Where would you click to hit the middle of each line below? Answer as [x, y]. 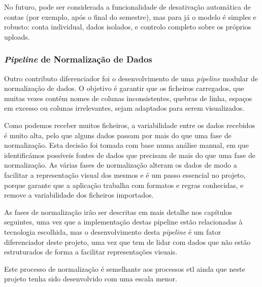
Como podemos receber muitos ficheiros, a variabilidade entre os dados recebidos [130, 125]
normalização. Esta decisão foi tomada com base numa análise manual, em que [126, 145]
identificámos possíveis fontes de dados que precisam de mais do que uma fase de [130, 155]
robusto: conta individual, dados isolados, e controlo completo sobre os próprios [128, 27]
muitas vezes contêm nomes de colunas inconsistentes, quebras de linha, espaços [128, 98]
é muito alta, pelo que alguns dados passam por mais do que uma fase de [118, 135]
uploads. [17, 36]
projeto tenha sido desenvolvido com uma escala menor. [91, 279]
